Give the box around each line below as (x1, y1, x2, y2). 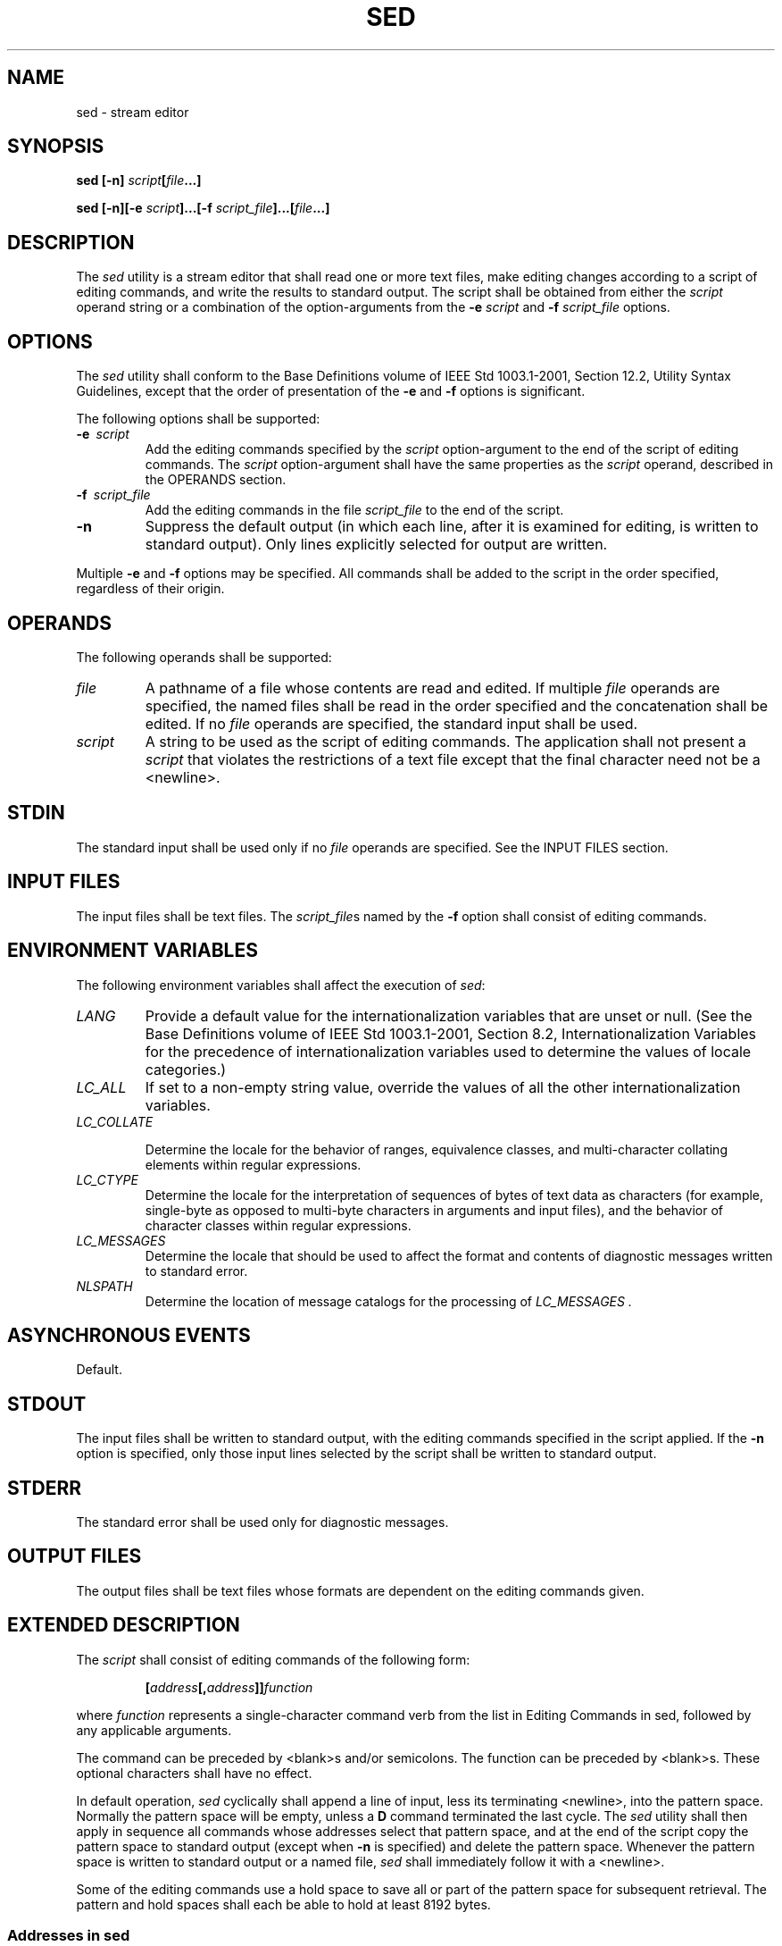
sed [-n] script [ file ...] (76, 172, 202, 189)
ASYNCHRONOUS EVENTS (7, 1323, 251, 1346)
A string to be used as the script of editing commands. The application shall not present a (145, 732, 746, 751)
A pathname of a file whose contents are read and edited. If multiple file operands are (145, 678, 720, 697)
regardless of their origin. (76, 581, 225, 597)
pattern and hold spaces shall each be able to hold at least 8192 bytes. (76, 1896, 491, 1912)
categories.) (145, 1060, 227, 1078)
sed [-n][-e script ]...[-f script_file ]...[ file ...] (76, 200, 330, 216)
